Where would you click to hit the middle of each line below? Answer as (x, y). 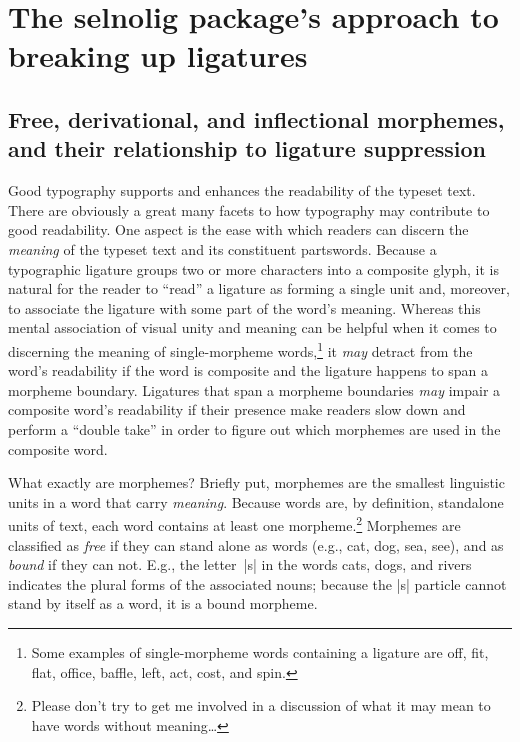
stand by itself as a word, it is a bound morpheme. (163, 603)
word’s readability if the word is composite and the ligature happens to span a (248, 370)
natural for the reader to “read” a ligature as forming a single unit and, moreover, (259, 288)
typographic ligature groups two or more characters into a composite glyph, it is (253, 268)
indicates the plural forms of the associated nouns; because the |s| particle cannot (257, 583)
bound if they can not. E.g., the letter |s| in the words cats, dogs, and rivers (240, 564)
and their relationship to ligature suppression (247, 148)
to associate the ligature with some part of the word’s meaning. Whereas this (244, 307)
